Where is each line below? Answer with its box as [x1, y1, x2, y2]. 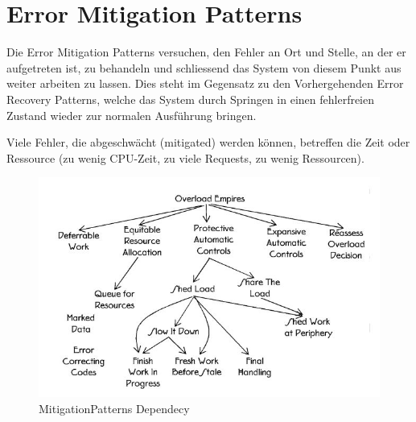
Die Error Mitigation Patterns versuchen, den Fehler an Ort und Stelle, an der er [6, 43, 406, 60]
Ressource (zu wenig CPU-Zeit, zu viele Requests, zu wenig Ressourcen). [6, 149, 365, 166]
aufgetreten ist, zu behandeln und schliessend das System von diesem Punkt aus [6, 59, 402, 76]
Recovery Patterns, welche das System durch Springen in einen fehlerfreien [6, 90, 375, 107]
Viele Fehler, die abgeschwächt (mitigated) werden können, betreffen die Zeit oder [6, 134, 410, 151]
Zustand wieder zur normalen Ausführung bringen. [6, 106, 257, 123]
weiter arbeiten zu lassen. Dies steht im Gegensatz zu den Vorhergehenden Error [6, 75, 404, 92]
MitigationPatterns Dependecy [39, 399, 190, 416]
